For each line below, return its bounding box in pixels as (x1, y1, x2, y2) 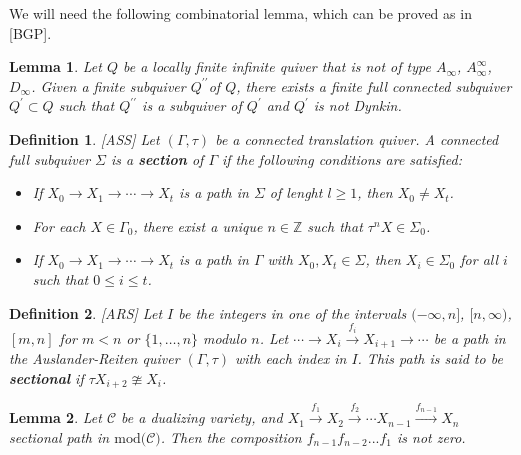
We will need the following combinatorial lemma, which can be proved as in (9, 3, 472, 23)
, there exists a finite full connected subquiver (236, 75, 512, 96)
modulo (203, 327, 247, 348)
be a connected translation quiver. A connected (215, 128, 499, 149)
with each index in (235, 348, 347, 369)
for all (460, 249, 499, 270)
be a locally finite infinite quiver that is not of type (122, 56, 431, 77)
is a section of (111, 148, 204, 169)
